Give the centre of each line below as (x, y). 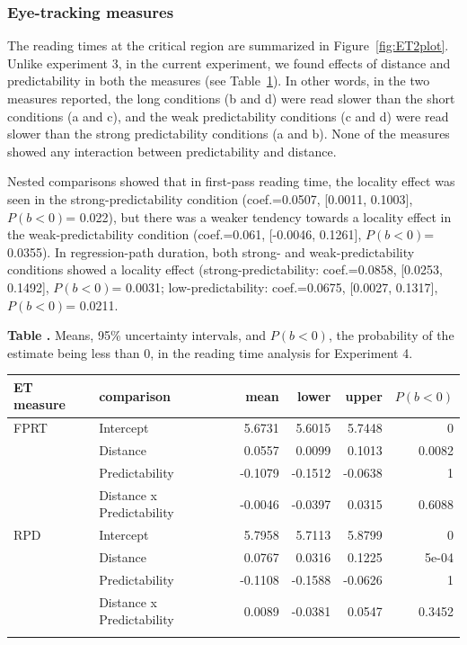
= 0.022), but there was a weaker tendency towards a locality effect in (259, 216)
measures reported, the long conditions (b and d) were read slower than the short (231, 98)
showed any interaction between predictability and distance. (172, 151)
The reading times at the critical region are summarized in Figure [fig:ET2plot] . (228, 45)
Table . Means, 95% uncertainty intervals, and (137, 335)
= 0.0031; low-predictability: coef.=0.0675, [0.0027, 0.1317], (275, 287)
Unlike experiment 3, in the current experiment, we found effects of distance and (229, 63)
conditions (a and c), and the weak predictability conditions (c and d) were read (228, 116)
